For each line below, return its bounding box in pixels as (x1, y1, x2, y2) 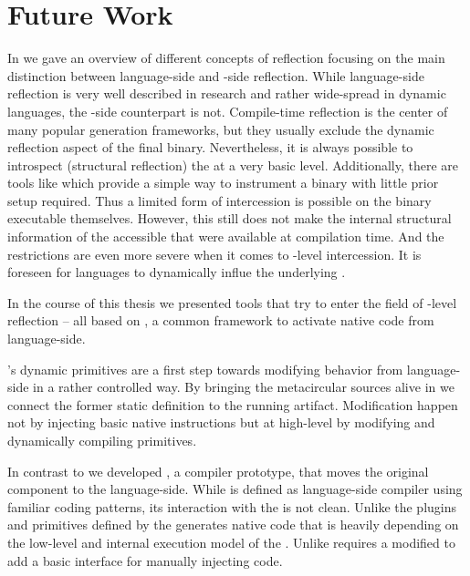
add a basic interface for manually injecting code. (7, 550, 283, 570)
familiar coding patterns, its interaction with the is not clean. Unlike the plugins (7, 497, 457, 516)
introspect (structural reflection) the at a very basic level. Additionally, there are (7, 155, 459, 174)
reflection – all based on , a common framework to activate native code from (7, 311, 434, 330)
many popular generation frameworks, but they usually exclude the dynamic (7, 119, 434, 139)
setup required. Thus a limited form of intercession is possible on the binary (7, 190, 432, 210)
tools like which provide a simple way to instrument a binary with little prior (7, 173, 439, 192)
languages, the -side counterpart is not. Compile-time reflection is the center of (7, 101, 448, 120)
